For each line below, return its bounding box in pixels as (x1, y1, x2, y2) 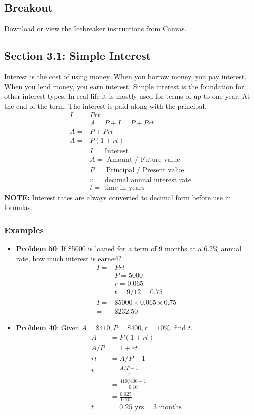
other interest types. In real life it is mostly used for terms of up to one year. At (4, 91, 250, 101)
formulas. (4, 202, 33, 213)
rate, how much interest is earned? (16, 253, 122, 263)
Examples (4, 223, 44, 236)
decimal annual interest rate (104, 176, 191, 184)
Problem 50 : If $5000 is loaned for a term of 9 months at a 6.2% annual (16, 243, 242, 254)
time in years (104, 184, 145, 191)
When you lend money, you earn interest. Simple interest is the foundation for (4, 81, 244, 91)
